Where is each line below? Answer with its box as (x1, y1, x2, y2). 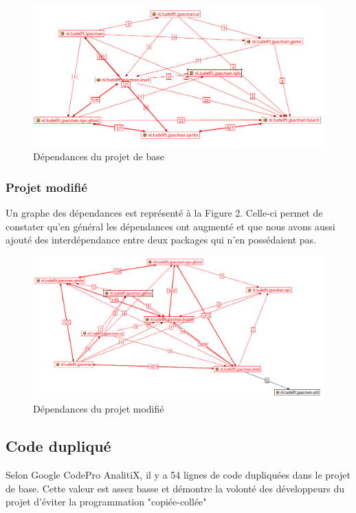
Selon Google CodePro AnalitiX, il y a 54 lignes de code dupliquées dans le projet (5, 467, 351, 481)
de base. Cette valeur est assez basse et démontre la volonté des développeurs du (5, 481, 344, 495)
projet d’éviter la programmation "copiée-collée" (5, 494, 207, 509)
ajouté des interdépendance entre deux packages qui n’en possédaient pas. (5, 232, 316, 247)
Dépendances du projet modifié (33, 402, 164, 416)
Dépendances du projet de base (33, 149, 164, 164)
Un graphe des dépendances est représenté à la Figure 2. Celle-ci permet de (5, 206, 323, 220)
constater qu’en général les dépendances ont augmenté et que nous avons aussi (5, 219, 335, 233)
